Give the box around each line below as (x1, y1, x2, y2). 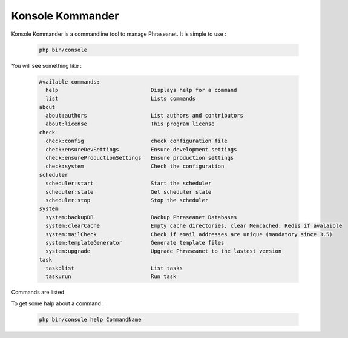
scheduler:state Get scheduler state (45, 188, 212, 195)
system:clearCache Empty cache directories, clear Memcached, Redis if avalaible (45, 222, 343, 230)
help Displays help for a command (45, 87, 237, 93)
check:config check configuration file (45, 138, 228, 145)
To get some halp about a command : (11, 300, 104, 307)
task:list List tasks (45, 265, 183, 272)
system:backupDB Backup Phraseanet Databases (45, 214, 237, 220)
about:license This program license (45, 121, 215, 127)
